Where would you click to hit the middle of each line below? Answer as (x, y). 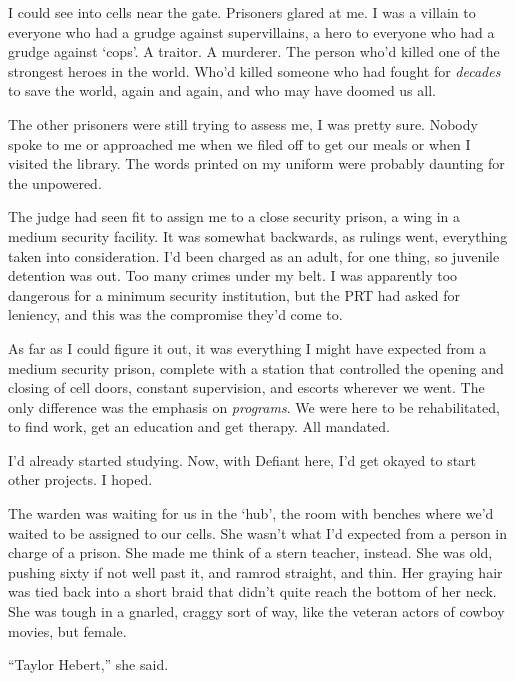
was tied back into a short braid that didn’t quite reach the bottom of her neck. (252, 591)
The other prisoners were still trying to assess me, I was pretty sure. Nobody (243, 123)
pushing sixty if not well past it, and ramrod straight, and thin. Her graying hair (255, 571)
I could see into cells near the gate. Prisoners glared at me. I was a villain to (242, 12)
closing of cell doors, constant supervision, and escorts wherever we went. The (246, 387)
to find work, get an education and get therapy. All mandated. (199, 426)
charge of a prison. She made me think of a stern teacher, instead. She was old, (250, 552)
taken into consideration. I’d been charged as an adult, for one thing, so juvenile (254, 255)
